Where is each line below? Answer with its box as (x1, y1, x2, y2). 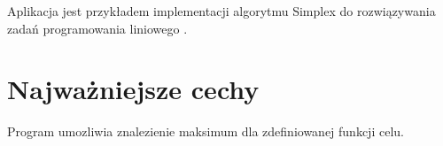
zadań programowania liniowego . (7, 19, 188, 37)
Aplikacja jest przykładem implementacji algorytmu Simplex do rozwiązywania (7, 2, 436, 19)
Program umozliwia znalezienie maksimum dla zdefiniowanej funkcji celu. (7, 122, 404, 141)
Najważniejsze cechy (7, 71, 260, 107)
